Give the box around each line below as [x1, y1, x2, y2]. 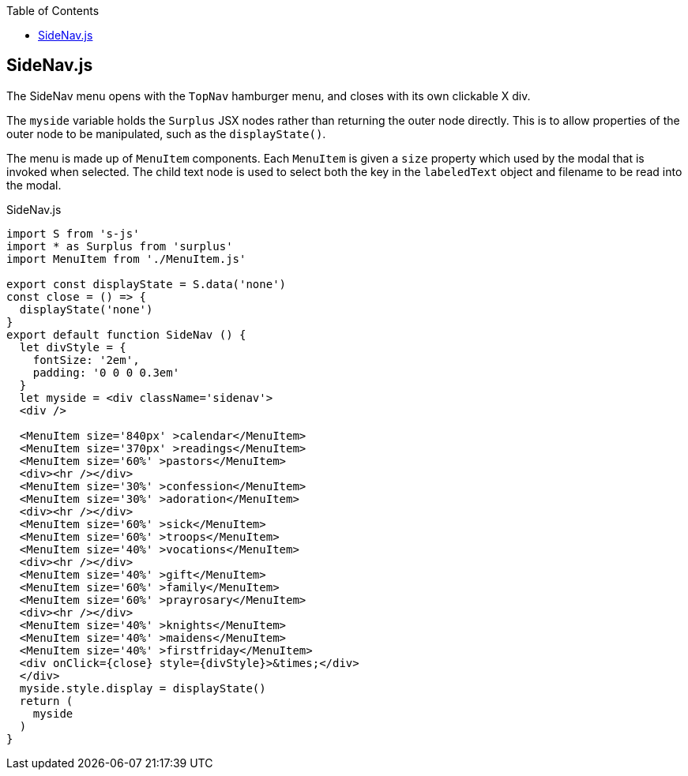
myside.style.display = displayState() [19, 681, 266, 695]
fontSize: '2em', [32, 353, 140, 366]
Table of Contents [6, 4, 100, 17]
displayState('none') [19, 302, 153, 316]
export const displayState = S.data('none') [6, 277, 287, 291]
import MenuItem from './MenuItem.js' [6, 252, 246, 265]
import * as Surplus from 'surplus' [6, 239, 233, 253]
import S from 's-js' [6, 227, 140, 240]
